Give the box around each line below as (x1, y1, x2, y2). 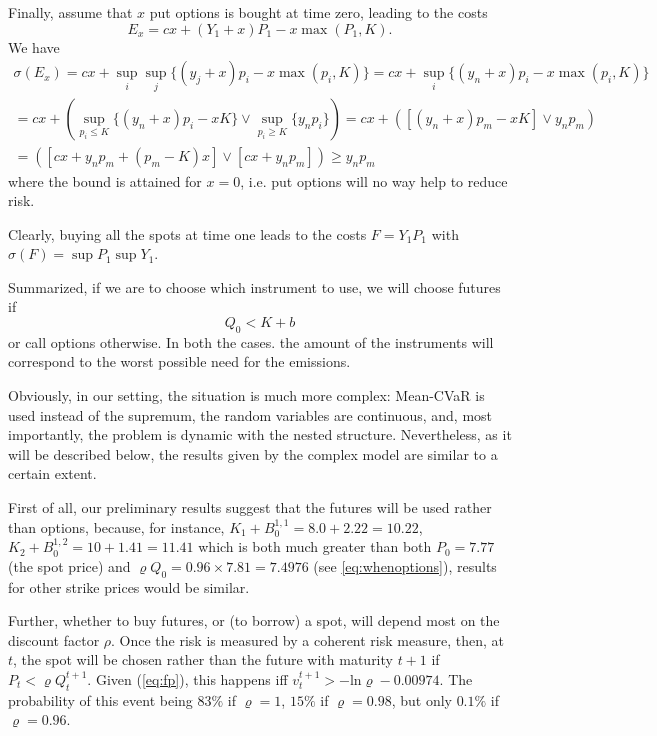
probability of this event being (8, 689, 193, 710)
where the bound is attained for (8, 170, 202, 191)
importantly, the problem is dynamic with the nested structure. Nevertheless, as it (8, 424, 512, 445)
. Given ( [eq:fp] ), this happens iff (87, 668, 288, 689)
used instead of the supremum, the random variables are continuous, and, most (8, 404, 493, 425)
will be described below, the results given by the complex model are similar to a (8, 443, 498, 464)
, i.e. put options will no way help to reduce (240, 170, 508, 191)
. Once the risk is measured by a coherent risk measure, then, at (111, 629, 504, 650)
